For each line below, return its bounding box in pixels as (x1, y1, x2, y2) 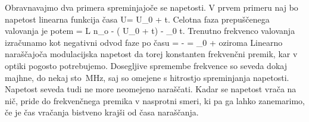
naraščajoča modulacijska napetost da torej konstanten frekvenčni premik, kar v (5, 48, 298, 60)
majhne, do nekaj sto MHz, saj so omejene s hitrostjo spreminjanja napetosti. (5, 71, 289, 83)
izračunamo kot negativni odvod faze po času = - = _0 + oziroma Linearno (5, 36, 283, 48)
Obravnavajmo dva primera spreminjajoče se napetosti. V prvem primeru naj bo (5, 1, 298, 13)
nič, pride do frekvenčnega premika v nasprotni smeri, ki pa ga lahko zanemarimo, (5, 94, 305, 107)
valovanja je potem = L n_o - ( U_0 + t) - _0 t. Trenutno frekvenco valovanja (5, 24, 295, 37)
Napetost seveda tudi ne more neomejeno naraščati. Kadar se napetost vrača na (5, 83, 296, 95)
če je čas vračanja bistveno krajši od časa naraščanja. (5, 106, 199, 118)
